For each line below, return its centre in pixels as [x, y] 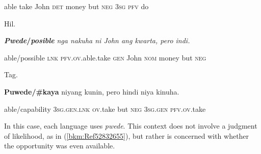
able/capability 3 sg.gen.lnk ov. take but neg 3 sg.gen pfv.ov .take [105, 109]
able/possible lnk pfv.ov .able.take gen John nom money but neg [105, 57]
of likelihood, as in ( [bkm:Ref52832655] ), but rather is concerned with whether [127, 135]
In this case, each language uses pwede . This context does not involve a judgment [131, 126]
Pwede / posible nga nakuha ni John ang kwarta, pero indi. [97, 40]
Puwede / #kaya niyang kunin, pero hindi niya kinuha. [92, 91]
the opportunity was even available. [60, 146]
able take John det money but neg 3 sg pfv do [76, 6]
